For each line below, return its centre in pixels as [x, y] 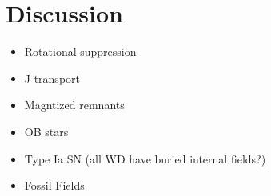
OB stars [46, 131]
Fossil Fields [54, 185]
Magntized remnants [74, 105]
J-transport [52, 78]
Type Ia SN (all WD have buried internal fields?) [145, 158]
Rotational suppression [80, 51]
